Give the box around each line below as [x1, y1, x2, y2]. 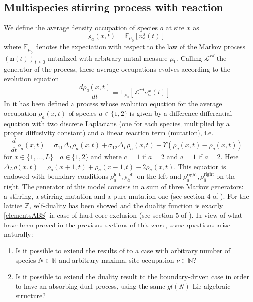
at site [165, 22, 184, 33]
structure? [15, 290, 46, 301]
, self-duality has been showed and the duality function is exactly [29, 200, 223, 210]
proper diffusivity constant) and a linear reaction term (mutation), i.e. [4, 128, 214, 138]
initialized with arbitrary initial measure [48, 53, 168, 63]
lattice [4, 200, 23, 210]
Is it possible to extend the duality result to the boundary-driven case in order [15, 271, 249, 281]
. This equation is [174, 161, 226, 171]
